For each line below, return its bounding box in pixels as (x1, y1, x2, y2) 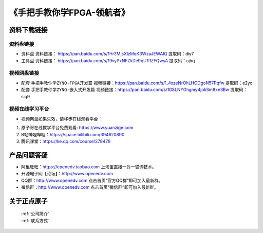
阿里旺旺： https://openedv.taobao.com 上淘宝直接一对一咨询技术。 (21, 163, 157, 170)
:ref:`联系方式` (21, 217, 50, 223)
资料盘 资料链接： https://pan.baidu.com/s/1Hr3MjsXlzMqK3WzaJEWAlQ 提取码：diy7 (21, 51, 194, 57)
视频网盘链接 (9, 70, 39, 76)
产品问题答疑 (9, 151, 48, 159)
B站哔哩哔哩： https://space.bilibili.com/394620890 (21, 131, 125, 137)
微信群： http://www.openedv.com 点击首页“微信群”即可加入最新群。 (21, 184, 158, 190)
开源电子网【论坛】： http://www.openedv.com (21, 171, 113, 177)
